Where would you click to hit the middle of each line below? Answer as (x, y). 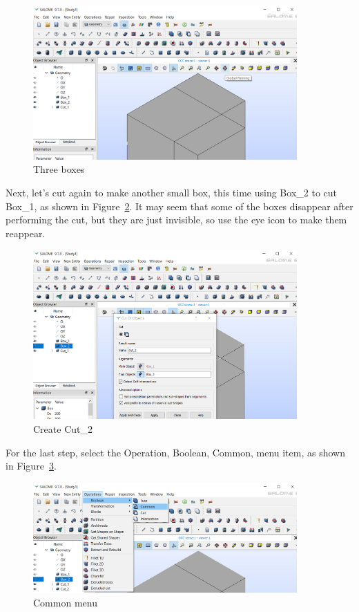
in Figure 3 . (31, 466)
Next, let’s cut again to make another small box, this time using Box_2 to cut (172, 193)
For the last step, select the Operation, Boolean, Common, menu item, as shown (175, 452)
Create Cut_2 (63, 429)
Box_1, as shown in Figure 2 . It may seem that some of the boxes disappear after (179, 206)
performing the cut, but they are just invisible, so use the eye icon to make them (176, 220)
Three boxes (59, 169)
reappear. (26, 233)
